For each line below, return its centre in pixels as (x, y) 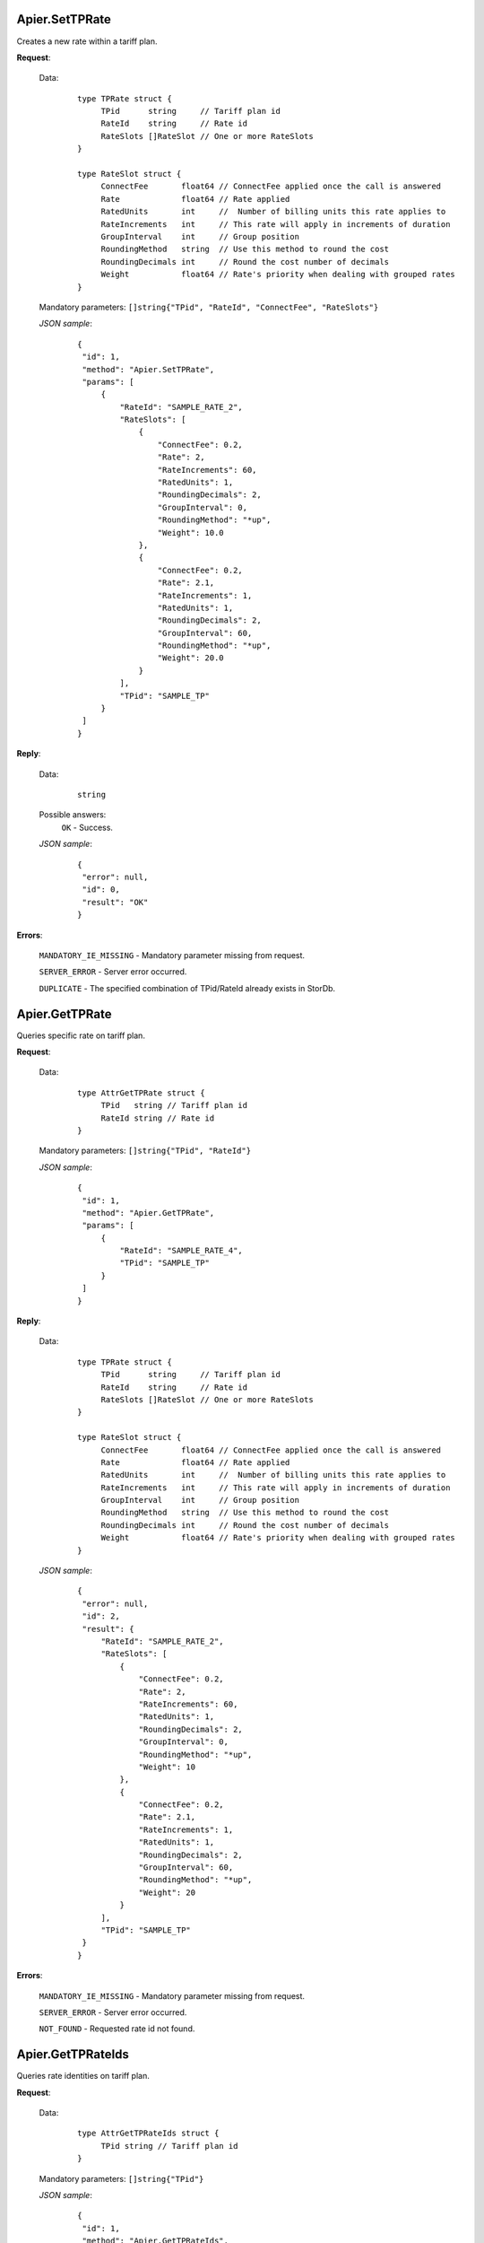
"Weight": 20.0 (190, 658)
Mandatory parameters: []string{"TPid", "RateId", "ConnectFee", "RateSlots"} (209, 307)
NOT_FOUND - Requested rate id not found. (117, 2029)
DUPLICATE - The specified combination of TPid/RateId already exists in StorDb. (187, 988)
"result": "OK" (115, 902)
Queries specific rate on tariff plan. (81, 1035)
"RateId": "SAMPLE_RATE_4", (181, 1251)
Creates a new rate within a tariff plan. (87, 41)
